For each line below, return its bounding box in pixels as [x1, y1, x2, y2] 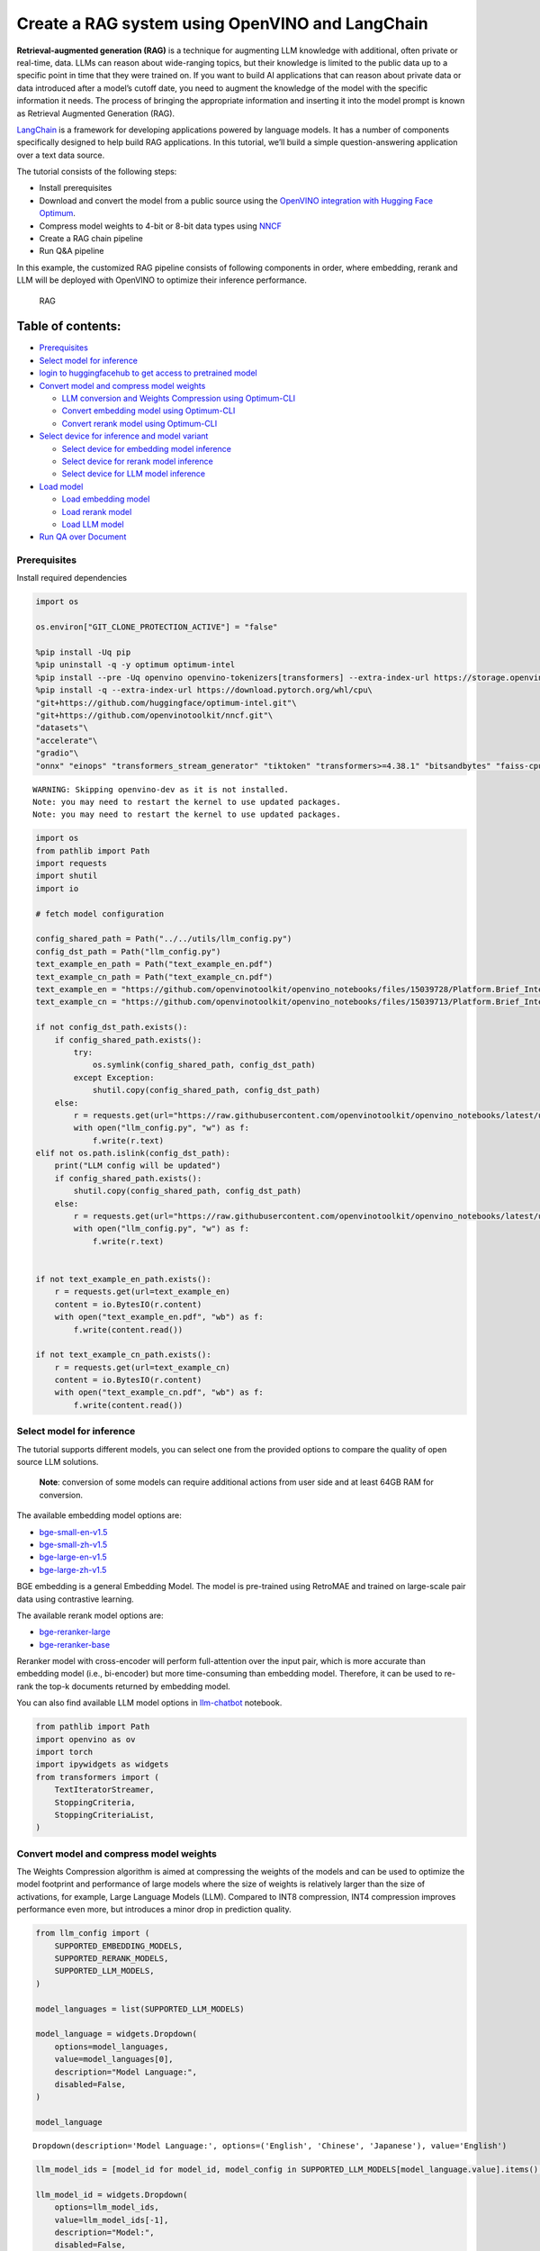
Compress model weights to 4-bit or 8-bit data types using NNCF [39, 221, 283, 231]
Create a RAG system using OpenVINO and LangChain [16, 14, 428, 33]
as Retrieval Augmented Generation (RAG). [16, 108, 175, 119]
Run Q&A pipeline [39, 246, 104, 257]
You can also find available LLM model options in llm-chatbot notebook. [16, 1697, 283, 1708]
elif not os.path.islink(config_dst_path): [35, 1148, 231, 1159]
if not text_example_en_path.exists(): [35, 1274, 211, 1284]
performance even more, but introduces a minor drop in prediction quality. [16, 1904, 292, 1915]
